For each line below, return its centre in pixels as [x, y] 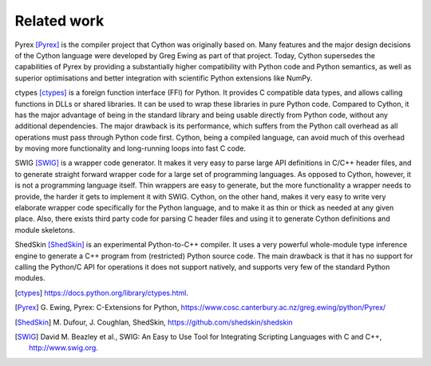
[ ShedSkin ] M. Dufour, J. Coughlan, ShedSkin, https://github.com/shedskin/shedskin [154, 322]
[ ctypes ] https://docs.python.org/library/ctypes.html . [102, 293]
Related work [59, 21]
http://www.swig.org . [64, 348]
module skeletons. [45, 230]
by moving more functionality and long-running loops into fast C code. [130, 148]
